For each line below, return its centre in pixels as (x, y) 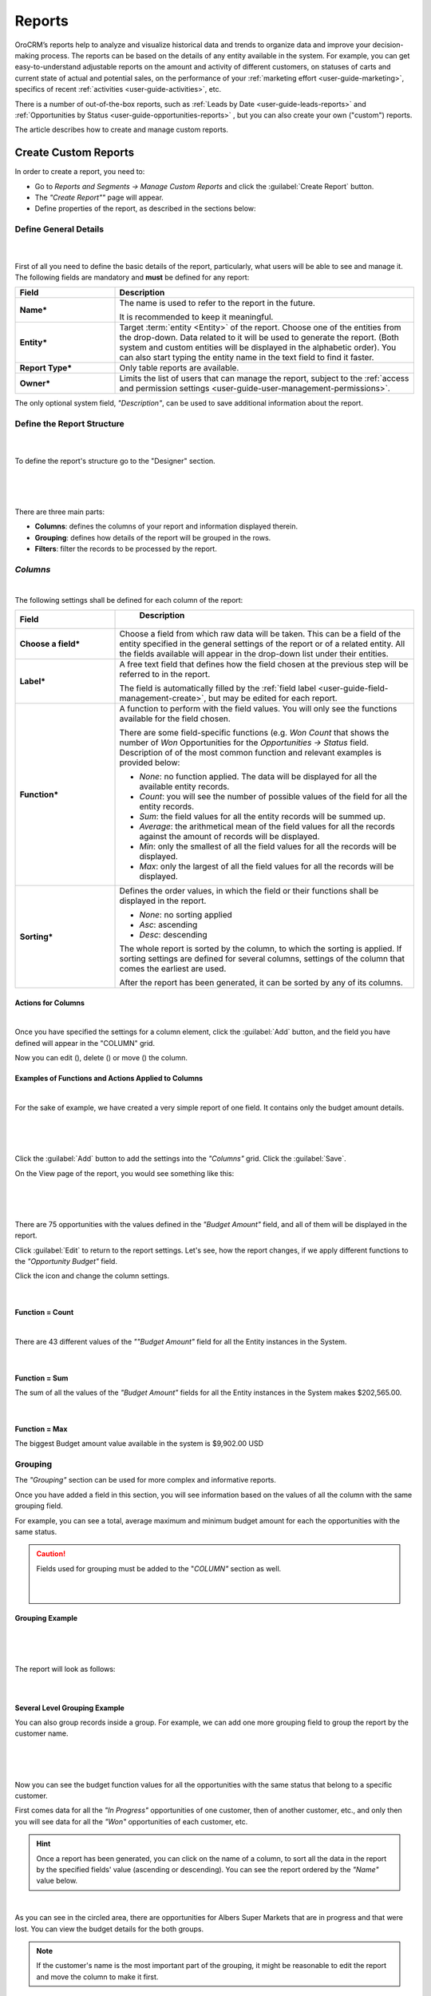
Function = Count (44, 1313)
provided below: (150, 762)
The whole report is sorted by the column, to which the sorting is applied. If (261, 948)
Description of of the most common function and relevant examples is (251, 753)
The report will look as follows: (65, 1669)
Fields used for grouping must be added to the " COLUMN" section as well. (159, 1568)
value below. (57, 1881)
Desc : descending (173, 935)
